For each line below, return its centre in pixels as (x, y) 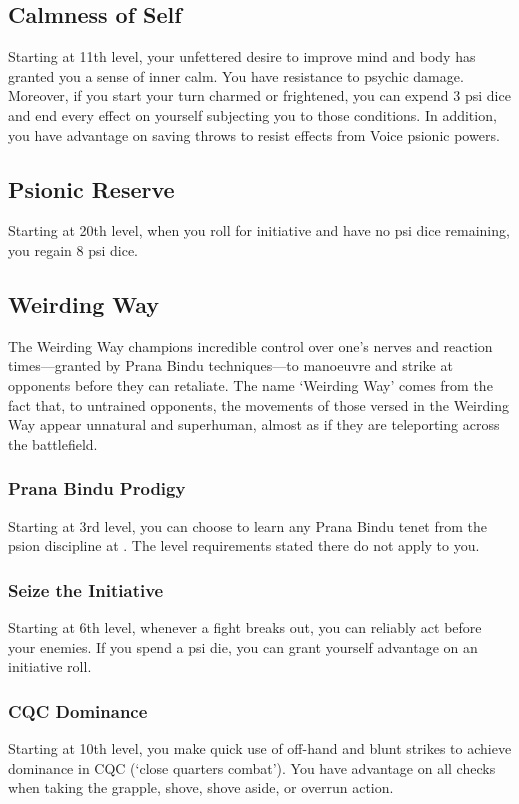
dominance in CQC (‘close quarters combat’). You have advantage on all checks (252, 767)
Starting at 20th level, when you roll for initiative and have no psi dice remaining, (259, 230)
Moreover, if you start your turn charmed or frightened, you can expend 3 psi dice (259, 95)
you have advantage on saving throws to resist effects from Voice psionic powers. (254, 134)
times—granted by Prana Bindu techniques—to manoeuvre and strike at (230, 365)
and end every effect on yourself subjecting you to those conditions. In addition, (252, 114)
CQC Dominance (78, 710)
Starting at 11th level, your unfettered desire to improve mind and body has (242, 56)
